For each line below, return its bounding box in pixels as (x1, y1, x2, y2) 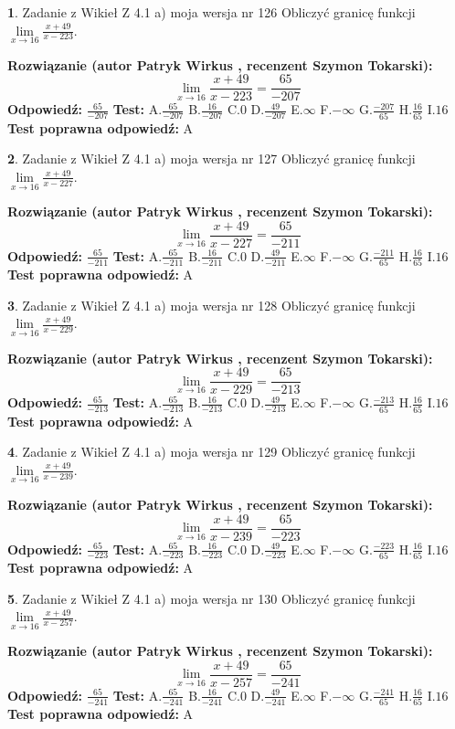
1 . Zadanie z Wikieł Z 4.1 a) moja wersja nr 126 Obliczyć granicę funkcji (7, 3, 416, 21)
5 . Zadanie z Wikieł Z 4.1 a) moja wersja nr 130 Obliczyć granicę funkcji (7, 588, 416, 607)
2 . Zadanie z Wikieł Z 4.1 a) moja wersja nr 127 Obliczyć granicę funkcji (7, 149, 416, 168)
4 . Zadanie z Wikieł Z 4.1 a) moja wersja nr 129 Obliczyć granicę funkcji (7, 442, 416, 461)
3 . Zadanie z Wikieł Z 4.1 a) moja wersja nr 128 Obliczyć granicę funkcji (7, 295, 416, 314)
